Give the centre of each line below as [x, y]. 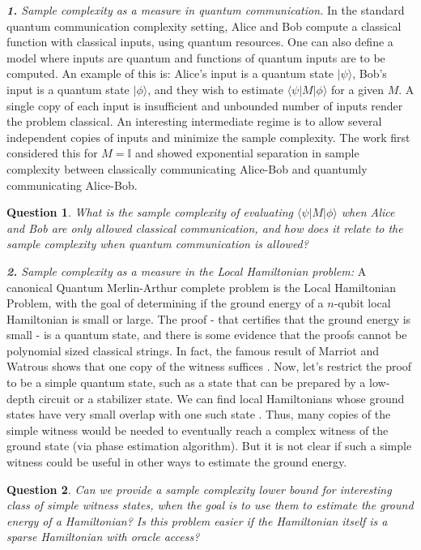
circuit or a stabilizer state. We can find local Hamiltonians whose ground [221, 398]
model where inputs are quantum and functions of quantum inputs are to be [196, 57]
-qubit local [362, 303]
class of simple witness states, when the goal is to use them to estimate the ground [210, 505]
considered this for [52, 153]
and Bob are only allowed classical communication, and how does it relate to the [205, 228]
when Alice [368, 212]
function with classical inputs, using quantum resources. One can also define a [200, 42]
